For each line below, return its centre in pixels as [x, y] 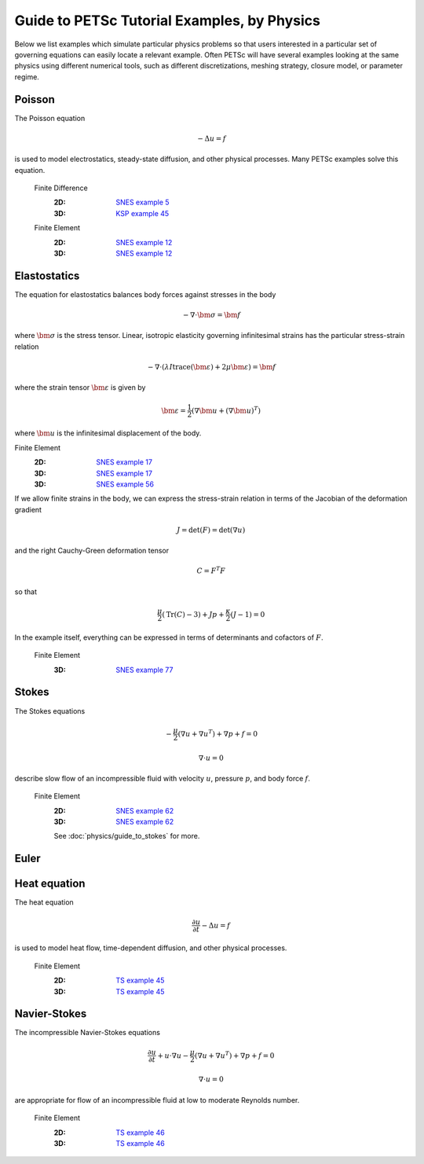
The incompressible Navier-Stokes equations [88, 1033]
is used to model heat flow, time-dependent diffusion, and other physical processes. [151, 948]
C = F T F [211, 570]
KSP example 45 [143, 213]
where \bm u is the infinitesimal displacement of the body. [108, 433]
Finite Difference [61, 188]
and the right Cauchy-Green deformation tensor [92, 551]
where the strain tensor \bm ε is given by [80, 387]
